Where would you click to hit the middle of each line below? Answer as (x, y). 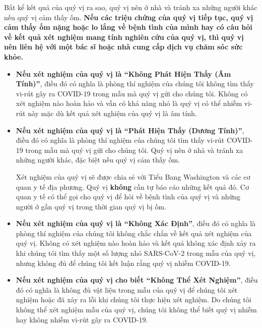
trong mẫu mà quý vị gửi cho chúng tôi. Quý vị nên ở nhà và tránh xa (134, 150)
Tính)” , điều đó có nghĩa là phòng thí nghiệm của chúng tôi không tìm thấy (135, 84)
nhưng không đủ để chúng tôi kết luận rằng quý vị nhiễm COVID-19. (123, 263)
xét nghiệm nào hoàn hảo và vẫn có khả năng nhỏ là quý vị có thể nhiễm (129, 103)
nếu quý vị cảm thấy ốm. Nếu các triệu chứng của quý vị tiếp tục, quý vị (129, 17)
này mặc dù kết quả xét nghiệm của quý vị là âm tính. (112, 113)
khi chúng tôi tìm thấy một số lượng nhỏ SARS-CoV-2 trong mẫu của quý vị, (136, 253)
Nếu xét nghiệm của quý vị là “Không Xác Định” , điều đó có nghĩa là (136, 223)
